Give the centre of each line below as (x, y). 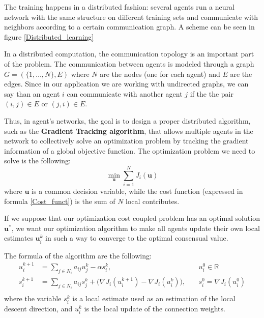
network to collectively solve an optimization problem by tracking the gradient (126, 141)
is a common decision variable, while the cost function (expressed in (137, 191)
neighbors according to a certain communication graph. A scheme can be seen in (129, 27)
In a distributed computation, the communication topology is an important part (129, 54)
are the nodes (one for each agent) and (160, 74)
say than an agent (32, 93)
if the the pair (212, 93)
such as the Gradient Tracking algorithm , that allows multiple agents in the (129, 131)
